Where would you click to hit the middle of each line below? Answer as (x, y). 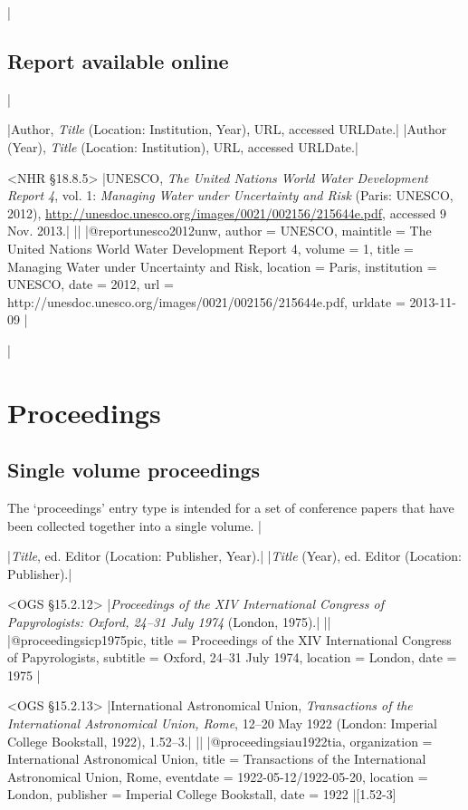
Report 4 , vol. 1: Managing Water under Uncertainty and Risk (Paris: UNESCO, (230, 195)
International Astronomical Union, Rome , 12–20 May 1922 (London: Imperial (222, 723)
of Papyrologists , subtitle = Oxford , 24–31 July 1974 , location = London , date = (232, 657)
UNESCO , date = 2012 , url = (91, 284)
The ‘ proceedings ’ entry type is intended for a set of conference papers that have (231, 508)
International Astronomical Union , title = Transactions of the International (217, 759)
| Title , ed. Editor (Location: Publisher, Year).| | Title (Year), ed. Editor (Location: (234, 556)
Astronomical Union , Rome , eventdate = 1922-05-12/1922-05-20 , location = (218, 776)
